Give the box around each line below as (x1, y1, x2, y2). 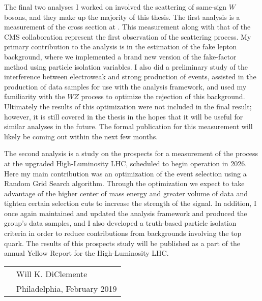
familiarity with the (4, 91, 65, 102)
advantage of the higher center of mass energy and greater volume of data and (4, 188, 248, 198)
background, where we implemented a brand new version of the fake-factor (4, 51, 237, 62)
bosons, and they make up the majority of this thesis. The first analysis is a (4, 11, 240, 22)
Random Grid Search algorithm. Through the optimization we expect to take (4, 178, 245, 189)
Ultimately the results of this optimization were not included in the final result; (4, 101, 252, 111)
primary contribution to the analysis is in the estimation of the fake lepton (4, 41, 237, 52)
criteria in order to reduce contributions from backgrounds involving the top (4, 228, 242, 238)
